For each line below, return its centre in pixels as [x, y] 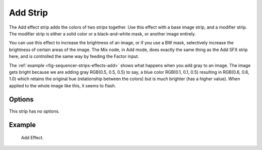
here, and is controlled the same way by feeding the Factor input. [74, 56]
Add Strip [28, 13]
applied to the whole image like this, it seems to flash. [62, 85]
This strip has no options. [34, 111]
